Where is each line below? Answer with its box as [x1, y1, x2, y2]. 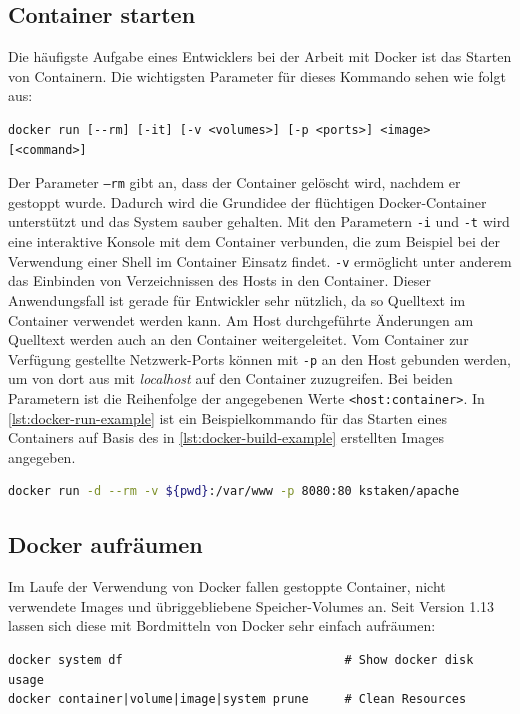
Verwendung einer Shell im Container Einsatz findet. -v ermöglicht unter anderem [8, 250, 512, 271]
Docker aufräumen [8, 529, 203, 560]
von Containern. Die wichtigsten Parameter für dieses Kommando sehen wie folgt [8, 65, 506, 86]
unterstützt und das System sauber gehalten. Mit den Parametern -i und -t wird [8, 211, 510, 232]
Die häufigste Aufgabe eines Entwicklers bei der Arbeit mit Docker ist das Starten [8, 46, 512, 67]
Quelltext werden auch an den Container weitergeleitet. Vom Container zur [8, 329, 469, 350]
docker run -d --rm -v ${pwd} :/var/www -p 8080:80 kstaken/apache [8, 484, 460, 499]
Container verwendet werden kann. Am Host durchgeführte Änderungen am [8, 309, 474, 330]
